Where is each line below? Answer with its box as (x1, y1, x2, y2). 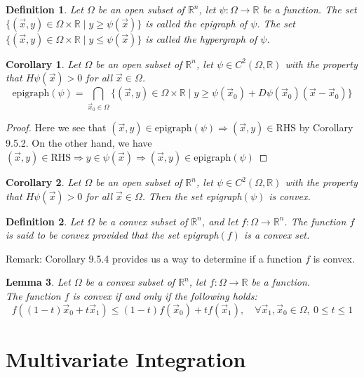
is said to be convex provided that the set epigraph (6, 227, 219, 242)
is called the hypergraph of (145, 31, 257, 46)
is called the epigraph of (145, 15, 248, 30)
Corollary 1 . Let (6, 56, 81, 71)
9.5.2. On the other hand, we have (6, 135, 152, 150)
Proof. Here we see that (6, 120, 107, 135)
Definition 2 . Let (6, 213, 83, 228)
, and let (201, 213, 238, 228)
